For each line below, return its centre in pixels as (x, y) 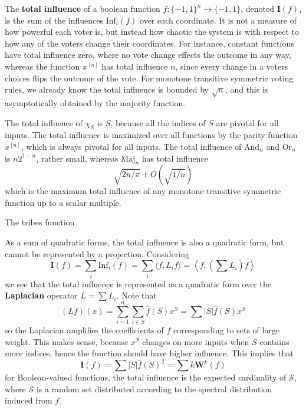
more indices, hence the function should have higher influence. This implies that (149, 353)
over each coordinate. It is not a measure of (218, 20)
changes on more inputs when (196, 341)
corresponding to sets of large (227, 329)
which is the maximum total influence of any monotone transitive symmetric (143, 191)
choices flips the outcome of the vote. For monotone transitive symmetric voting (149, 78)
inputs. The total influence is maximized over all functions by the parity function (151, 135)
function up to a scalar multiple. (63, 202)
